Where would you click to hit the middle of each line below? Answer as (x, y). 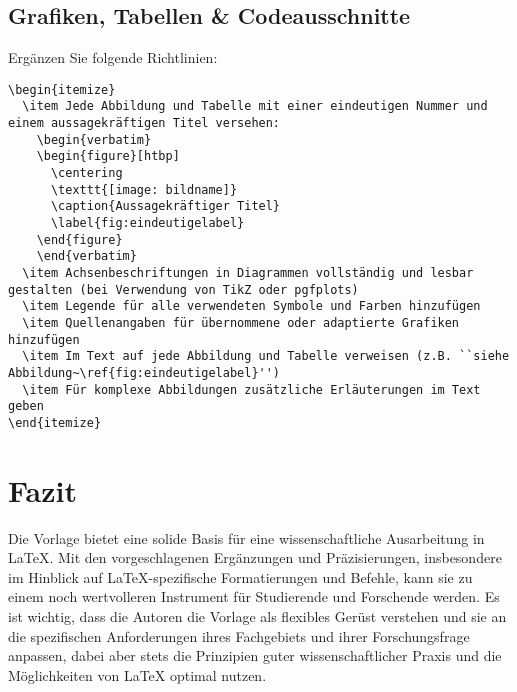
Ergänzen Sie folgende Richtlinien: (113, 57)
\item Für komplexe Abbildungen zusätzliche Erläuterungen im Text (251, 389)
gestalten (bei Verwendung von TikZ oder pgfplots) (183, 289)
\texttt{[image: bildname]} (144, 189)
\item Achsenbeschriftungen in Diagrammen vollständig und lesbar (248, 273)
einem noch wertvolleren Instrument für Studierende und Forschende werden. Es (254, 596)
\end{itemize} (55, 422)
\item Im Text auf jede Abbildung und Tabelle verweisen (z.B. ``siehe (266, 356)
